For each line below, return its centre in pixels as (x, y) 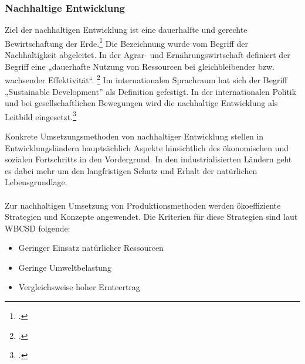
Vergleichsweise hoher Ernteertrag (79, 287)
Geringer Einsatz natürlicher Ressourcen (91, 248)
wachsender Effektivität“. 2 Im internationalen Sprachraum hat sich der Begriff (146, 79)
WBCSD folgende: (38, 228)
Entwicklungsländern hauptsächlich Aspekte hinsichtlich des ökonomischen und (147, 147)
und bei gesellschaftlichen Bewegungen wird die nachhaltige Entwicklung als (141, 103)
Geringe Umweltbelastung (65, 267)
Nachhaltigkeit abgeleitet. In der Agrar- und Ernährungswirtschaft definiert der (148, 55)
